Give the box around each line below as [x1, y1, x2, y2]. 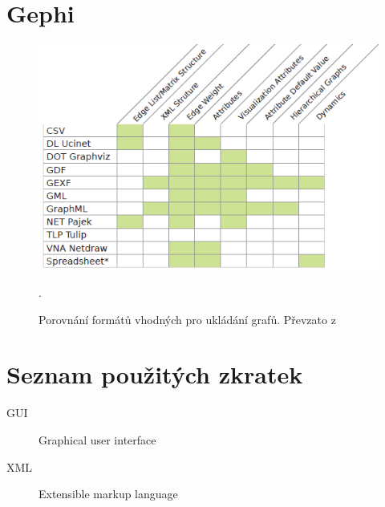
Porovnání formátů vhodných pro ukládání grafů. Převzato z [38, 310, 336, 327]
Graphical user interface [38, 431, 156, 448]
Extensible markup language [38, 485, 178, 502]
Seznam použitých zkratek [6, 358, 303, 391]
